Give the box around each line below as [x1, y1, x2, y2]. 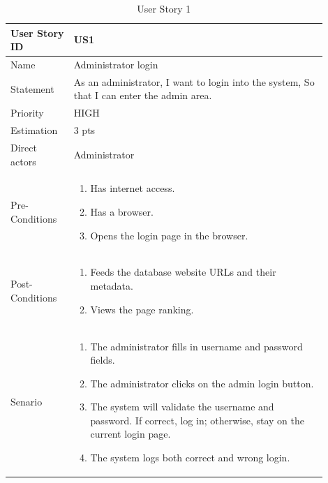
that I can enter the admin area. [73, 88, 212, 103]
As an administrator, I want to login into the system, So [73, 74, 315, 89]
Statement [10, 81, 54, 96]
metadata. [90, 278, 133, 293]
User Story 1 [137, 1, 191, 15]
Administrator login [73, 57, 158, 72]
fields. [90, 352, 115, 367]
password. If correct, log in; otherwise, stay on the [90, 413, 305, 427]
